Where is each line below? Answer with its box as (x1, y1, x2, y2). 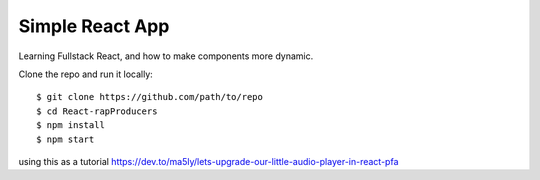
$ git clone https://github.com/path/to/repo (36, 91, 264, 103)
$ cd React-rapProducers (36, 105, 158, 117)
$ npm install (36, 120, 105, 131)
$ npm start (36, 133, 95, 145)
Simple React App (18, 15, 170, 37)
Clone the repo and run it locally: (18, 68, 154, 80)
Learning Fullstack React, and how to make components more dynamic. (18, 50, 314, 62)
